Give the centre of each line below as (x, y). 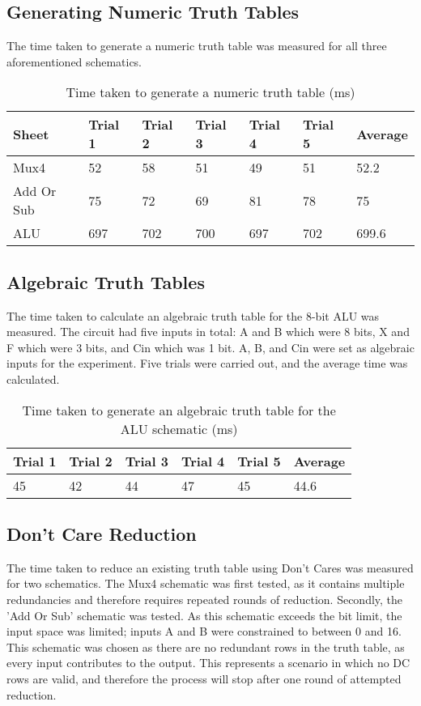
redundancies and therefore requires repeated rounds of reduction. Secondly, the (205, 599)
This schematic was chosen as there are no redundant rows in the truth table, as (206, 646)
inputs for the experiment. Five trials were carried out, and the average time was (207, 363)
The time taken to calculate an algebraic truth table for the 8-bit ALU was (193, 315)
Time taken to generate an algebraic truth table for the (179, 410)
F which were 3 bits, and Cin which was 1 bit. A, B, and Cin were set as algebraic (210, 347)
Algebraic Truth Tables (106, 281)
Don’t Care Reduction (102, 533)
